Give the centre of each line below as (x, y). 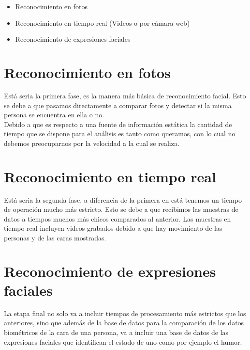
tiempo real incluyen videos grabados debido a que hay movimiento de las (113, 228)
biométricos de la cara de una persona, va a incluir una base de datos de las (116, 332)
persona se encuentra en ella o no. (54, 115)
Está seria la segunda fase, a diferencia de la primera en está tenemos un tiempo (123, 199)
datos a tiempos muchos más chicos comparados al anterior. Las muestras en (118, 218)
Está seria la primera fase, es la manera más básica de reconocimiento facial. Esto (125, 95)
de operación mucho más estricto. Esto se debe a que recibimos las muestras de (121, 209)
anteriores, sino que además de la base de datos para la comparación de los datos (124, 323)
